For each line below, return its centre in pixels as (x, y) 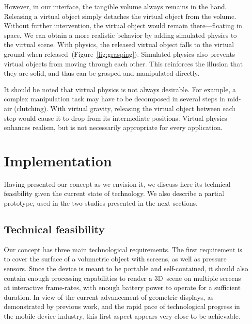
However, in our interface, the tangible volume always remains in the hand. (115, 6)
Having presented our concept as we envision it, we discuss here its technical (117, 184)
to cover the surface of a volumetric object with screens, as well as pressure (115, 259)
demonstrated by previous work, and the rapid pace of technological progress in (122, 306)
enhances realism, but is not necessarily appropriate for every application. (113, 127)
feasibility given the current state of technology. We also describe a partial (114, 193)
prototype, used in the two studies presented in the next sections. (101, 203)
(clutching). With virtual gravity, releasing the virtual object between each (125, 108)
